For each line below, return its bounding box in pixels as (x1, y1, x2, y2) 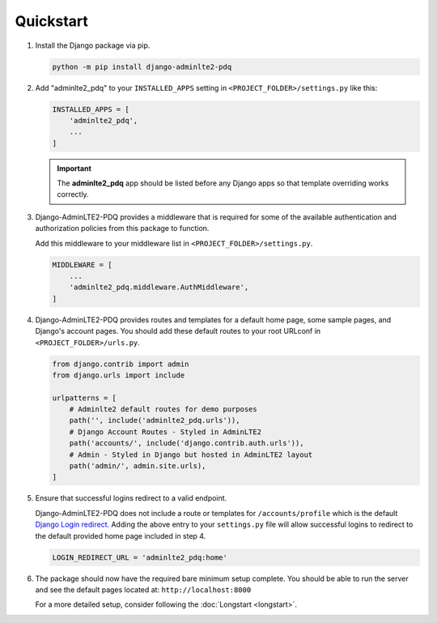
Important (57, 163, 92, 173)
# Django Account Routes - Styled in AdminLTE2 (69, 427, 262, 437)
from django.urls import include (52, 370, 185, 380)
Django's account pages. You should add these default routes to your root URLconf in (35, 326, 321, 336)
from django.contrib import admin (52, 359, 189, 369)
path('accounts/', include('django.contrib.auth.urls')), (69, 438, 304, 448)
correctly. (57, 190, 89, 199)
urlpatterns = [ (52, 393, 117, 403)
